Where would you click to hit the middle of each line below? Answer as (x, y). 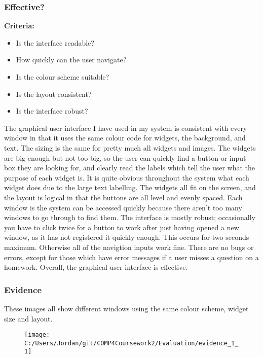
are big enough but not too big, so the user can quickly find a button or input (125, 157)
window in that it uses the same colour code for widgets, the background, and (125, 138)
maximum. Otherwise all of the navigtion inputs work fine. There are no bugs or (129, 247)
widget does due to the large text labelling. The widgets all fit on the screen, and (130, 187)
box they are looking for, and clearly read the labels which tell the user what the (130, 168)
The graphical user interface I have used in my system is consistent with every (126, 128)
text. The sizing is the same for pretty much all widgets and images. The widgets (130, 147)
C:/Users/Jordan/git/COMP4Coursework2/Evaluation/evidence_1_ (131, 343)
